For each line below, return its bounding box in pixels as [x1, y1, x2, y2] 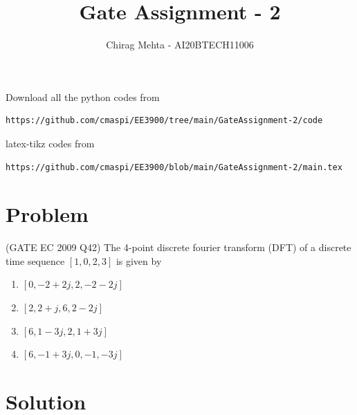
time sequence [6, 253, 65, 268]
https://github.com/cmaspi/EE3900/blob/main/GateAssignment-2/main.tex [6, 162, 342, 172]
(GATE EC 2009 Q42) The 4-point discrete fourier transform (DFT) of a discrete [6, 240, 351, 255]
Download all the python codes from [6, 89, 160, 104]
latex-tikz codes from [6, 136, 95, 150]
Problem [6, 200, 89, 228]
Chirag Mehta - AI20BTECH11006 [106, 37, 254, 52]
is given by [116, 253, 162, 268]
